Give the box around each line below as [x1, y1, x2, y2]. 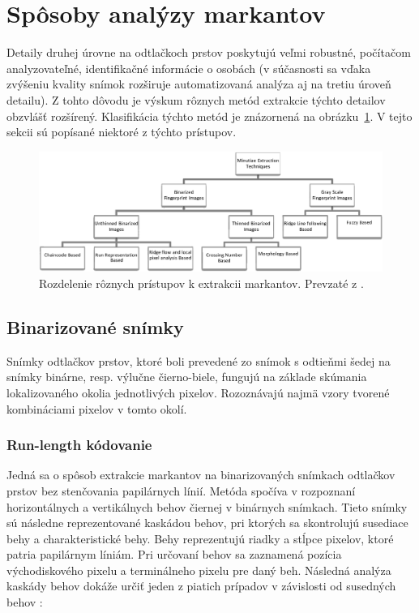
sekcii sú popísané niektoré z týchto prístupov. [6, 123, 237, 140]
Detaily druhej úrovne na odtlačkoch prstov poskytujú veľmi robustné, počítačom [6, 44, 411, 61]
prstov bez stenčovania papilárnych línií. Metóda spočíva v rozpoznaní [6, 482, 356, 499]
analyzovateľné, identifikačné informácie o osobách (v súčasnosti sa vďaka [6, 59, 371, 76]
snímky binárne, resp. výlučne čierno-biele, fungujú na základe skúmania [6, 368, 367, 385]
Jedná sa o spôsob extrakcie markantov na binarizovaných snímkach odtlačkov [6, 466, 395, 483]
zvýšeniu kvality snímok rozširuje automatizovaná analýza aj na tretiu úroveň [6, 75, 391, 92]
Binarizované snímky [6, 314, 184, 339]
